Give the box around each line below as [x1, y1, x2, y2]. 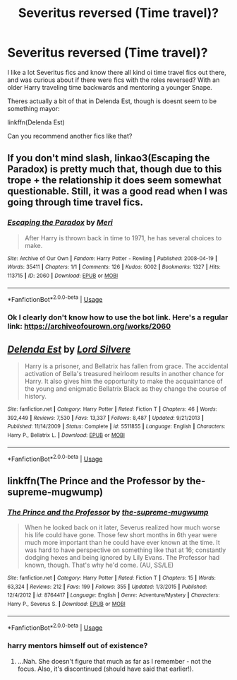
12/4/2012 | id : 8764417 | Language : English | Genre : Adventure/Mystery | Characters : [7, 592, 220, 599]
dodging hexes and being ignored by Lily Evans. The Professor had [24, 553, 220, 561]
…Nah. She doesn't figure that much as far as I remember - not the [17, 657, 212, 665]
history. [24, 392, 47, 400]
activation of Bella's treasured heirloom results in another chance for [24, 369, 224, 377]
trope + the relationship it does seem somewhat [7, 175, 221, 187]
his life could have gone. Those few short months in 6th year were [24, 530, 217, 539]
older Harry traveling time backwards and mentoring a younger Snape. [7, 83, 213, 91]
